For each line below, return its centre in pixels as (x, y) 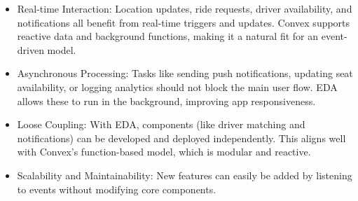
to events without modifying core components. (117, 189)
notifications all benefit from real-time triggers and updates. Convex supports (184, 22)
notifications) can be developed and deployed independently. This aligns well (181, 138)
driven (30, 49)
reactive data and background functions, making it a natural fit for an (168, 36)
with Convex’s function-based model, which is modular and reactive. (164, 152)
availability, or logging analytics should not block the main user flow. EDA (177, 86)
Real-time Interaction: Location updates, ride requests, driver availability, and (185, 8)
